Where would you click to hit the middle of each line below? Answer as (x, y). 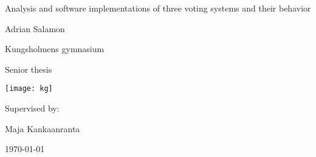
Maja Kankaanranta (43, 128)
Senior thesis (29, 69)
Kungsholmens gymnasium (55, 49)
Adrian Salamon (35, 28)
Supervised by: (32, 108)
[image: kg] (29, 89)
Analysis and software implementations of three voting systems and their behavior (158, 8)
